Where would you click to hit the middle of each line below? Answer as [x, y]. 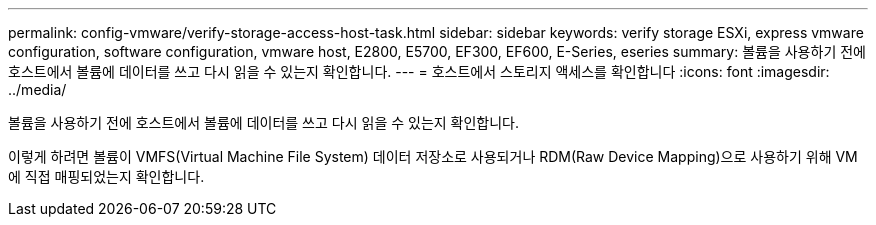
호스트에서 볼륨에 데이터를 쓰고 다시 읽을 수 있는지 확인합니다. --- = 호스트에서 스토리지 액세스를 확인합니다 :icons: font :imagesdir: [419, 71]
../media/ [37, 89]
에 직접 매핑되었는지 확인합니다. [106, 176]
